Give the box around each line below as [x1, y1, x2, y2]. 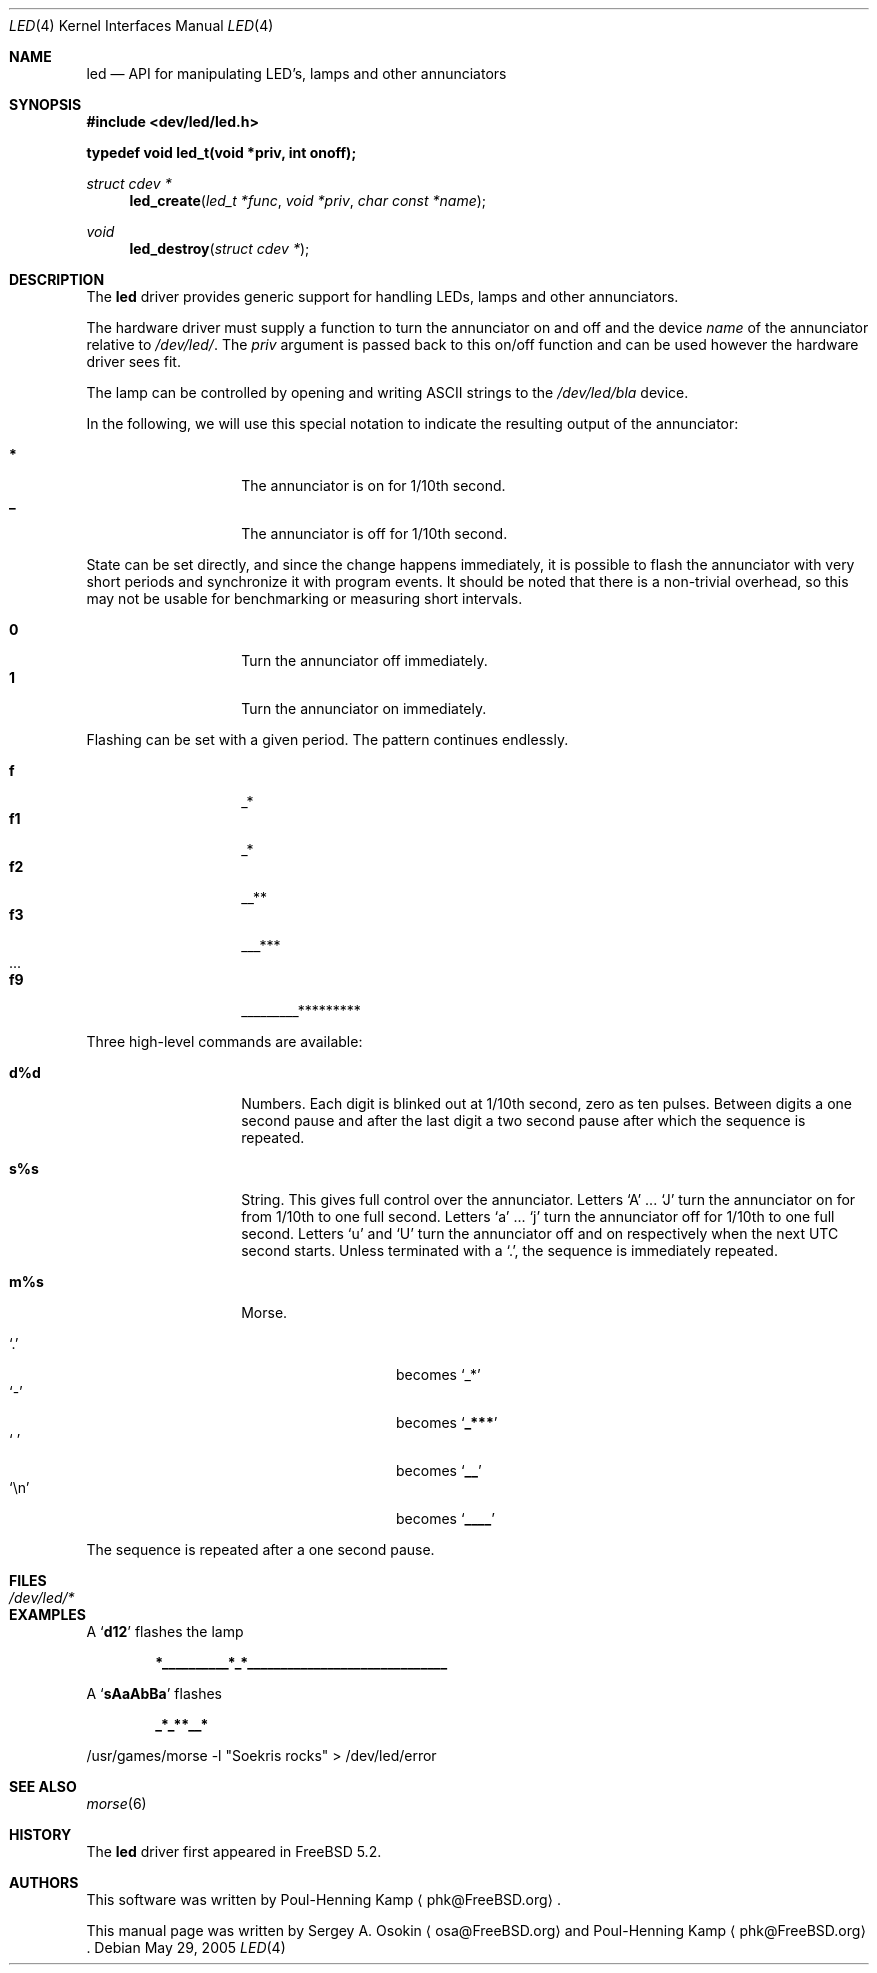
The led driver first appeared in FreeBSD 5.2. [86, 1843, 382, 1860]
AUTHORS [9, 1874, 79, 1891]
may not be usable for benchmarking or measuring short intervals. [86, 590, 523, 607]
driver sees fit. [86, 353, 181, 370]
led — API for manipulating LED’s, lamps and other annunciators [86, 65, 507, 82]
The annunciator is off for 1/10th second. [241, 525, 508, 542]
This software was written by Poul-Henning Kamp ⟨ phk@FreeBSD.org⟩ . [86, 1891, 562, 1908]
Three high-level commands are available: [86, 1033, 363, 1050]
